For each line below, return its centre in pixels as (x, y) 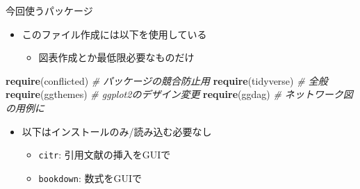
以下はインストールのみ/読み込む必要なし (117, 131)
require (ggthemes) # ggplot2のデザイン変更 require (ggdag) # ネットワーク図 (179, 94)
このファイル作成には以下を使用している (114, 34)
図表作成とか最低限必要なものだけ (116, 57)
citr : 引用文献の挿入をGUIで (105, 155)
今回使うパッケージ (49, 10)
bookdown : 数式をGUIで (90, 178)
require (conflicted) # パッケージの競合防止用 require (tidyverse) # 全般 (167, 80)
